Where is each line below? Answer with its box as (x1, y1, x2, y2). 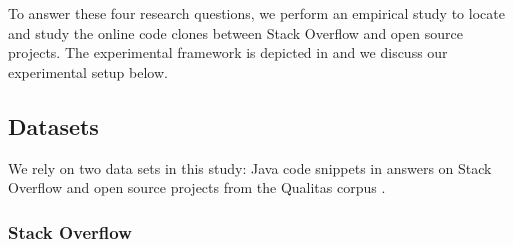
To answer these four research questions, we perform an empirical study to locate (8, 3, 505, 23)
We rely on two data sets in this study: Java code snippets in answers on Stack (8, 157, 492, 178)
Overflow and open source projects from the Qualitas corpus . (8, 177, 386, 198)
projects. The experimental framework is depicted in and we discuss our (8, 42, 448, 63)
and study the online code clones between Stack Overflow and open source (8, 22, 463, 43)
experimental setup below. (8, 61, 168, 82)
